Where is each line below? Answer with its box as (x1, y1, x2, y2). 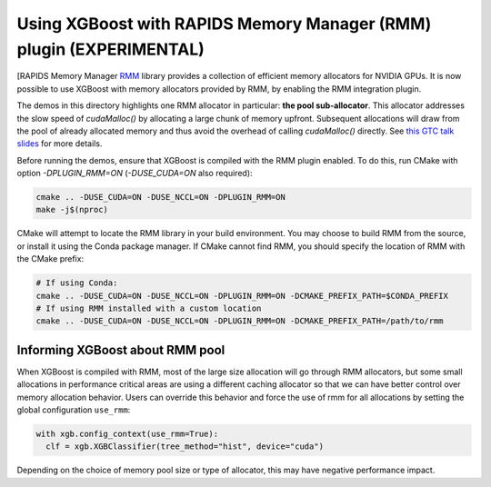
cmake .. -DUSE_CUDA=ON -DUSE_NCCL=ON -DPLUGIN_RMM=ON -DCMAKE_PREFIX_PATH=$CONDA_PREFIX (35, 291, 449, 301)
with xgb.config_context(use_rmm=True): (35, 429, 218, 440)
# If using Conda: (35, 278, 118, 288)
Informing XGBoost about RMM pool (16, 342, 225, 358)
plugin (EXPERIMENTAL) (16, 39, 205, 59)
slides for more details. (16, 138, 103, 149)
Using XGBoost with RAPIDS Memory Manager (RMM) (16, 14, 432, 34)
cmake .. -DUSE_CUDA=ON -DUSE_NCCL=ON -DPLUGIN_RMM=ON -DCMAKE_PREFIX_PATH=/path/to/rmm (35, 316, 445, 326)
